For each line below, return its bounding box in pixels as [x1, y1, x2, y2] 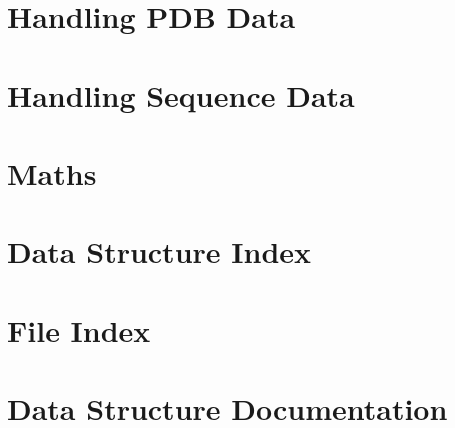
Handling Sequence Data [7, 74, 355, 115]
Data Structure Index [7, 231, 312, 272]
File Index [7, 309, 151, 350]
